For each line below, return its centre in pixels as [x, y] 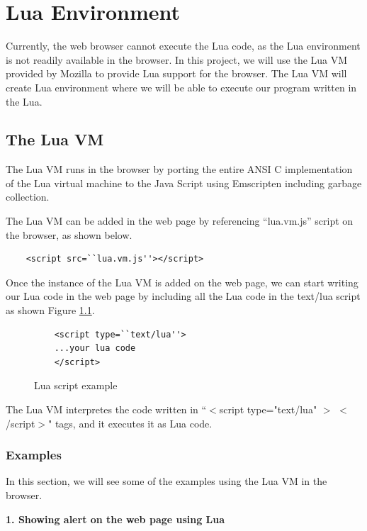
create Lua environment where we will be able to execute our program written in [181, 87]
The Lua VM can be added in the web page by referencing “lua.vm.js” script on [180, 221]
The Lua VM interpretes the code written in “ [106, 409]
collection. [28, 197]
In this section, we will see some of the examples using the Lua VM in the [166, 481]
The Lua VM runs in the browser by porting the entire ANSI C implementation [179, 169]
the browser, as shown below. [69, 234]
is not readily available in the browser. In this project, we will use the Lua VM [177, 59]
